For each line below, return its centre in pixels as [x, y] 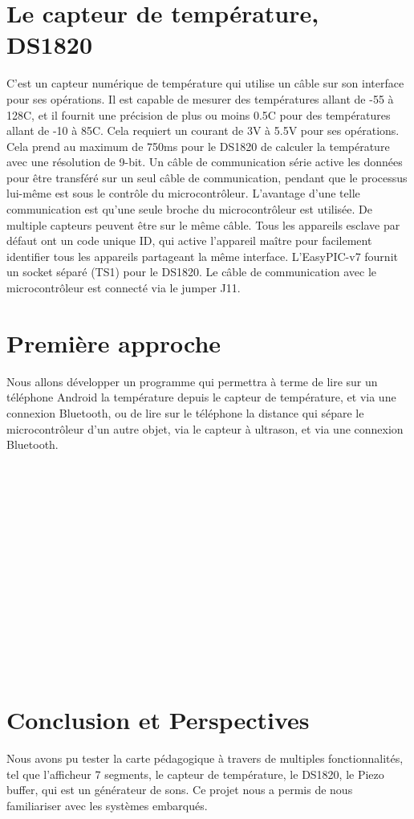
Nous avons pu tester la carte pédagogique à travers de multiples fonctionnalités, [205, 758]
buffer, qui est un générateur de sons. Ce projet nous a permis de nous [180, 790]
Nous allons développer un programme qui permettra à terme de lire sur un [192, 381]
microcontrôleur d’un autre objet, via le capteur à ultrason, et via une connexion [205, 428]
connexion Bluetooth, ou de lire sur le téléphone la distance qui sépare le [185, 412]
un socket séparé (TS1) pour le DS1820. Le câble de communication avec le [192, 272]
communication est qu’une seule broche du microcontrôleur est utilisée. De [190, 209]
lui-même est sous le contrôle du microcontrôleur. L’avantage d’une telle [183, 193]
